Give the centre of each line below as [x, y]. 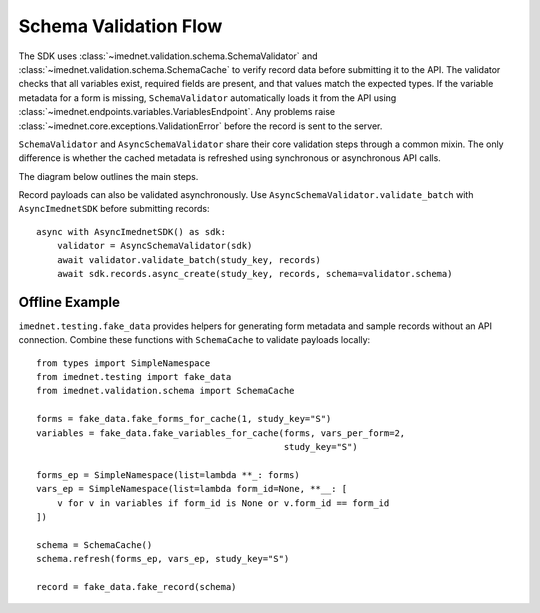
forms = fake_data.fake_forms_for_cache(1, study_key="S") [184, 419]
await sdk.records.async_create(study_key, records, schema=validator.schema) [254, 274]
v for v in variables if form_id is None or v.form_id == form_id [223, 503]
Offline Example [69, 301]
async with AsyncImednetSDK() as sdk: [131, 231]
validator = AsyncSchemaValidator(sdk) [154, 246]
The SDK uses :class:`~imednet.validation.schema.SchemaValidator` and [168, 56]
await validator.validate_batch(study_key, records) [189, 259]
